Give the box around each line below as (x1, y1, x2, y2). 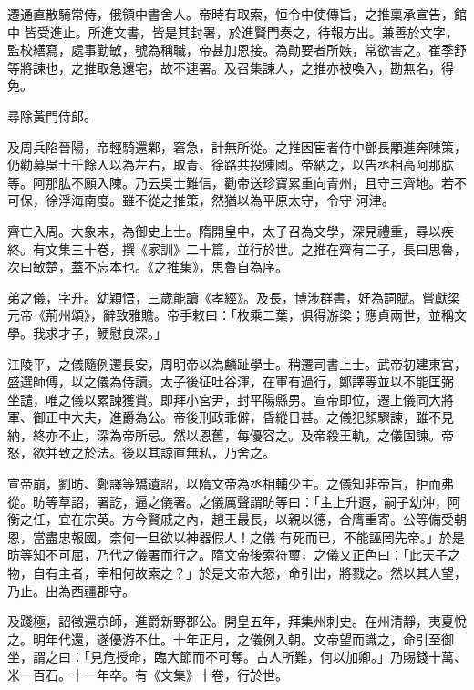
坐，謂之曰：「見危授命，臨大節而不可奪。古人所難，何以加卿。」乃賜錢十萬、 (7, 647, 467, 666)
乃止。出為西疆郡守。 (7, 581, 135, 600)
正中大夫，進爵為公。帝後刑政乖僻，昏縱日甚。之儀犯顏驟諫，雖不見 (45, 407, 454, 427)
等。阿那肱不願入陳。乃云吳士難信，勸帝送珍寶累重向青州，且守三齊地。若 (7, 172, 454, 191)
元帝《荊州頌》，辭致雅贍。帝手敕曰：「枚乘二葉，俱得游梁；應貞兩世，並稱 (7, 305, 454, 324)
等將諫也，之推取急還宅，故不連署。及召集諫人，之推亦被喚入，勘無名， (7, 57, 441, 77)
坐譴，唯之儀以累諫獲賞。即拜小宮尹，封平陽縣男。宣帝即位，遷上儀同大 (7, 389, 441, 408)
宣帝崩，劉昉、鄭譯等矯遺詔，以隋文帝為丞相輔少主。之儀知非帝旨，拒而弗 (7, 474, 454, 493)
